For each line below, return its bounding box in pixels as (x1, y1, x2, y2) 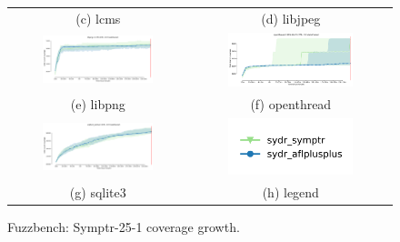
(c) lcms (75, 8, 121, 27)
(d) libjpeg (261, 8, 321, 27)
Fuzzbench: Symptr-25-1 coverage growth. (7, 217, 240, 237)
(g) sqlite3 (69, 183, 126, 202)
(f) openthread (250, 94, 332, 113)
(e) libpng (70, 94, 125, 113)
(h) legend (262, 183, 319, 202)
